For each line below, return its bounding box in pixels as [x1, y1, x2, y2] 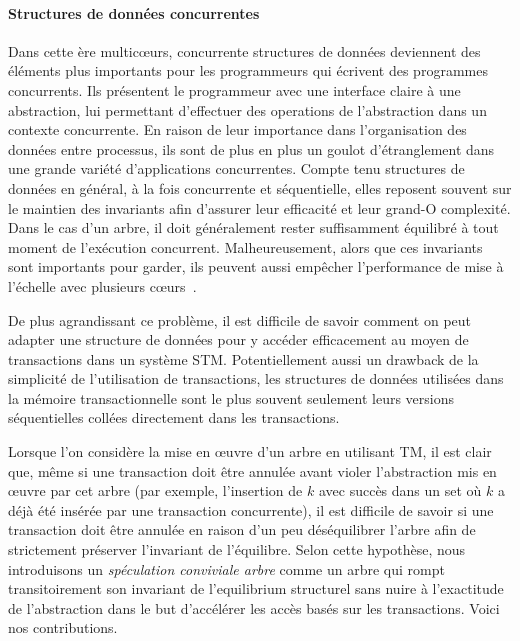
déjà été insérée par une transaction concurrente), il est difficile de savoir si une [8, 499, 494, 520]
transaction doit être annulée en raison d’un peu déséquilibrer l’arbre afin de [8, 519, 476, 540]
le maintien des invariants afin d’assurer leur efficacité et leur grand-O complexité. [8, 197, 511, 218]
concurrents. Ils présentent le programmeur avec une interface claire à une [8, 79, 461, 100]
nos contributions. [8, 617, 118, 638]
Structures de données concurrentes [8, 2, 260, 23]
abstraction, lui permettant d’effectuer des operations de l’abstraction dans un [8, 99, 487, 120]
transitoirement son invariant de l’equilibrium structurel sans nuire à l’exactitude [8, 578, 504, 599]
